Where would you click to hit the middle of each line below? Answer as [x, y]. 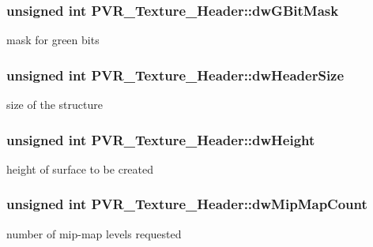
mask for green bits [53, 40]
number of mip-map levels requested [94, 233]
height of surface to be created [80, 168]
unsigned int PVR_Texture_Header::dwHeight [161, 139]
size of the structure [55, 105]
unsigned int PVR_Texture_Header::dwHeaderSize [175, 75]
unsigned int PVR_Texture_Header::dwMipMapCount [187, 204]
